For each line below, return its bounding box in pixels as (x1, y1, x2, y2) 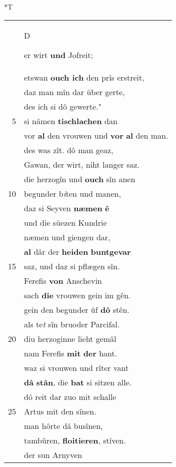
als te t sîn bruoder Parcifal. (24, 318, 120, 330)
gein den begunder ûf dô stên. (24, 303, 129, 315)
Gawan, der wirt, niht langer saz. (24, 158, 140, 170)
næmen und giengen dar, (24, 231, 110, 243)
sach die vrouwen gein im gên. (24, 289, 131, 301)
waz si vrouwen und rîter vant (24, 361, 129, 373)
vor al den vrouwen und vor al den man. (24, 129, 168, 141)
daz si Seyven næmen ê (24, 202, 109, 214)
